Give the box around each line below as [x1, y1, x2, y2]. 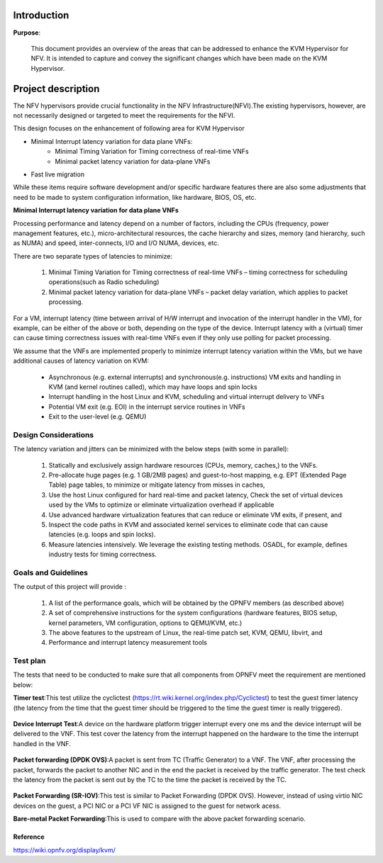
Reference [13, 833, 45, 841]
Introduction [13, 9, 70, 21]
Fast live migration [30, 170, 85, 179]
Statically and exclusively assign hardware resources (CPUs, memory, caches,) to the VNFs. [48, 461, 318, 469]
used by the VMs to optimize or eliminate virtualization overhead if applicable [48, 500, 274, 509]
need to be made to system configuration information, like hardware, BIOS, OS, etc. [13, 193, 257, 201]
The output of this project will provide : [13, 582, 127, 591]
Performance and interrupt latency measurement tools [48, 638, 207, 647]
